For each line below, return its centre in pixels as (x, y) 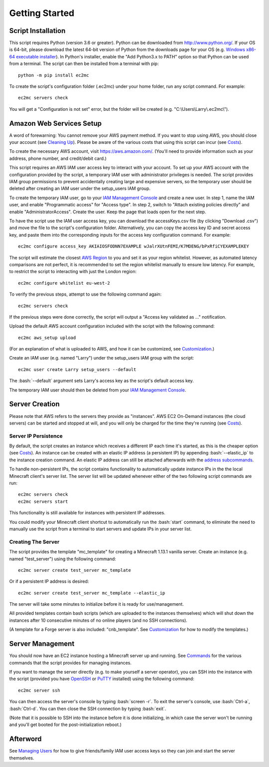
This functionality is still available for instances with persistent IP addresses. (87, 513)
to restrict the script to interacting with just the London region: (73, 272)
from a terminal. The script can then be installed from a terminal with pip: (84, 64)
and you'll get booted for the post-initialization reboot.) (66, 725)
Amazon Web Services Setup (56, 123)
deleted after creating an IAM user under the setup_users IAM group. (80, 189)
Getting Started (42, 13)
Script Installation (37, 31)
